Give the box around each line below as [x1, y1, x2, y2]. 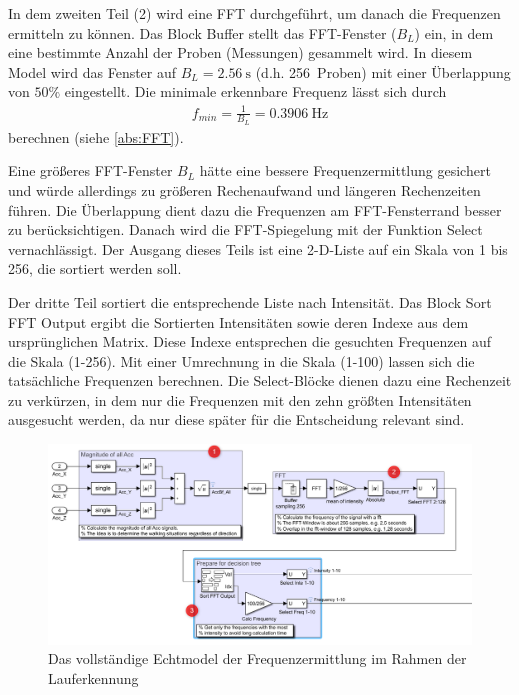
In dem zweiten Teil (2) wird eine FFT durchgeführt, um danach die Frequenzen [8, 3, 501, 23]
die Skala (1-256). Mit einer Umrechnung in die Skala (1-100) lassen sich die [8, 350, 475, 371]
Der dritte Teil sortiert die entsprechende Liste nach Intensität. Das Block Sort [8, 291, 492, 312]
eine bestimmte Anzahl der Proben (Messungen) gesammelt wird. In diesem [8, 42, 473, 63]
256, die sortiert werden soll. [8, 258, 182, 279]
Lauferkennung [48, 668, 139, 689]
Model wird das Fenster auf [8, 61, 177, 82]
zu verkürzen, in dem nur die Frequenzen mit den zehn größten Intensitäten [8, 389, 472, 410]
